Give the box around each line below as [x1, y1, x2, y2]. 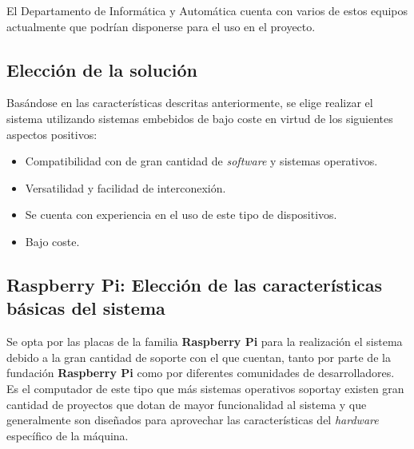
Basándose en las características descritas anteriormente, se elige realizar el [6, 94, 373, 111]
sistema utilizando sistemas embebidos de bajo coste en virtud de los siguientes [6, 109, 393, 126]
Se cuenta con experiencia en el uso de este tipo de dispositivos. [25, 206, 337, 223]
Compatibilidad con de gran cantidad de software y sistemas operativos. [25, 153, 378, 169]
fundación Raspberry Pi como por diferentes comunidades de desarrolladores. [6, 364, 395, 381]
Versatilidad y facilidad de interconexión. [25, 179, 226, 196]
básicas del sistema [6, 296, 165, 320]
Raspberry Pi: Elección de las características [6, 272, 383, 296]
